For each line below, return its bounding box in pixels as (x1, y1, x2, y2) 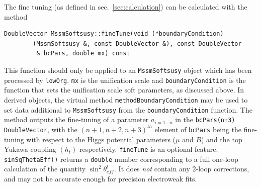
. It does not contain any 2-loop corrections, (114, 163, 249, 174)
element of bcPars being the (154, 124, 242, 134)
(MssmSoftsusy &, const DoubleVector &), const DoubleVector (33, 40, 242, 47)
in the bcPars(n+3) (175, 114, 235, 125)
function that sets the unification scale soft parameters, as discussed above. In (4, 84, 244, 95)
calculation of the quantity (4, 163, 86, 174)
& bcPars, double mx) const (36, 50, 130, 57)
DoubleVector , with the (4, 124, 77, 134)
